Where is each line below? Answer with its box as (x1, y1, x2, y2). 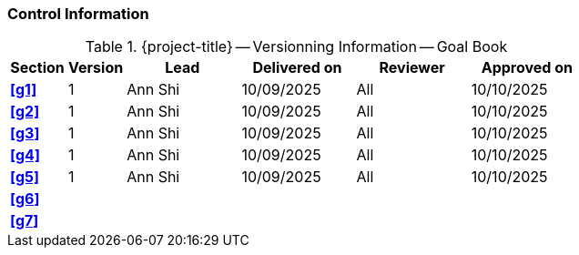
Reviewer (379, 58, 445, 77)
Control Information (7, 5, 149, 23)
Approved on (481, 58, 573, 77)
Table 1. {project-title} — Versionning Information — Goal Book (85, 37, 508, 56)
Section (10, 58, 65, 77)
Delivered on (252, 58, 342, 77)
